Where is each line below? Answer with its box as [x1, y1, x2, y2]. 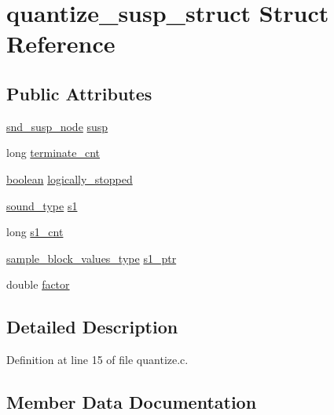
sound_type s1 [6, 197, 78, 213]
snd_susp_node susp [6, 118, 108, 134]
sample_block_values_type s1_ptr [6, 249, 177, 266]
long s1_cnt [6, 224, 64, 240]
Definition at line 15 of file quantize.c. [6, 351, 189, 368]
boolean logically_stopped [6, 170, 133, 187]
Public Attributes [6, 81, 152, 105]
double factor [6, 276, 70, 293]
